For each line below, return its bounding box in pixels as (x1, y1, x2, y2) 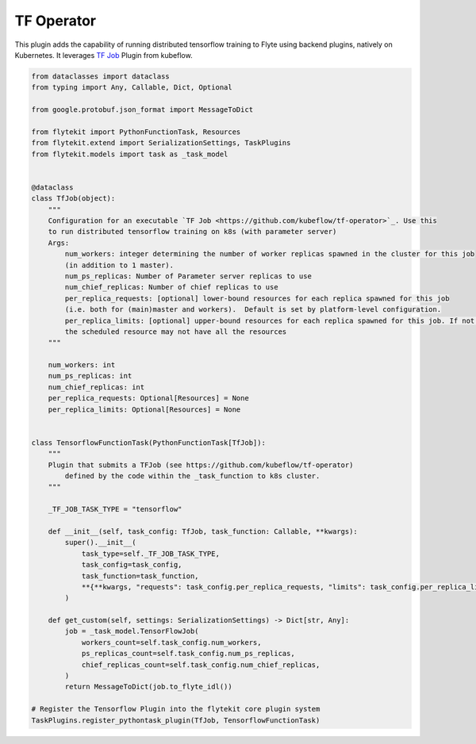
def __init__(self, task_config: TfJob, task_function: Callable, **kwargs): (48, 527, 359, 535)
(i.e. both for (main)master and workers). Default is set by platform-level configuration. (64, 305, 442, 314)
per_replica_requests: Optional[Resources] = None (48, 393, 249, 403)
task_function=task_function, (81, 571, 199, 581)
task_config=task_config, (81, 560, 182, 570)
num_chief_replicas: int (48, 382, 145, 392)
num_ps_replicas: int (48, 371, 132, 381)
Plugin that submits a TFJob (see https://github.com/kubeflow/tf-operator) (48, 460, 354, 470)
